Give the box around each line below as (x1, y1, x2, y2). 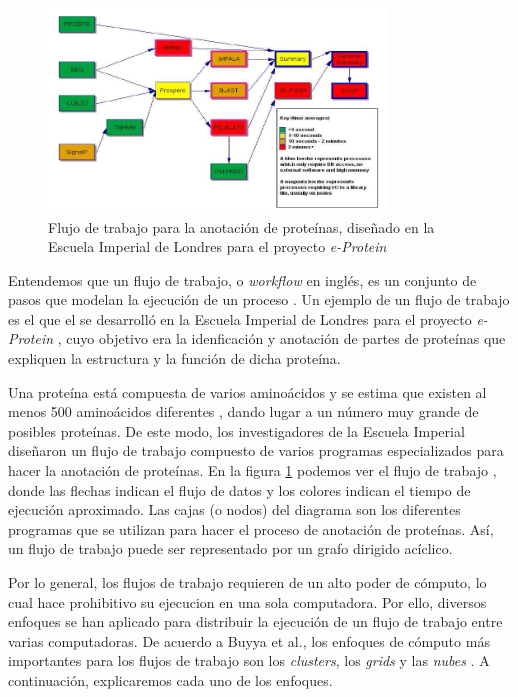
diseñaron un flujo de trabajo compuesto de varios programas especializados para (8, 440, 504, 461)
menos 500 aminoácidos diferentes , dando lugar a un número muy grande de (8, 401, 479, 422)
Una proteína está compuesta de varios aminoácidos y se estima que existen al (8, 381, 487, 402)
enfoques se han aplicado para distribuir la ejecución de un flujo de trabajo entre (8, 611, 503, 632)
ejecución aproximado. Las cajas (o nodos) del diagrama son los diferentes (8, 499, 461, 520)
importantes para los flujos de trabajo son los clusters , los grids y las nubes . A (8, 650, 490, 671)
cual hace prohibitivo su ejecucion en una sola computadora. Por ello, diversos (8, 591, 487, 612)
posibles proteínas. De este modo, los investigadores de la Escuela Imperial (8, 420, 465, 441)
